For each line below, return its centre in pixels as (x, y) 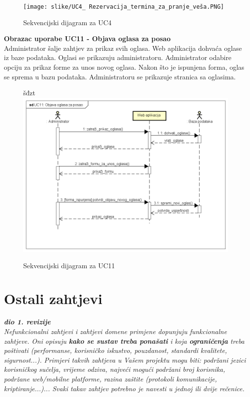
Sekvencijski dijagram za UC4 (67, 22)
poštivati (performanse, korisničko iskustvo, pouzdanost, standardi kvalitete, (116, 350)
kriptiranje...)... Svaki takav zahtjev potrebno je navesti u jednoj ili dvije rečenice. (124, 388)
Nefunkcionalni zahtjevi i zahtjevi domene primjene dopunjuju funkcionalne (116, 331)
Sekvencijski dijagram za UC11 (69, 265)
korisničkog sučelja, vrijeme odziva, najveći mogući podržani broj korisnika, (115, 369)
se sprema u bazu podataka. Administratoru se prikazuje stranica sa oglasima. (120, 76)
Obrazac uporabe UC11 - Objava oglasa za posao (87, 38)
